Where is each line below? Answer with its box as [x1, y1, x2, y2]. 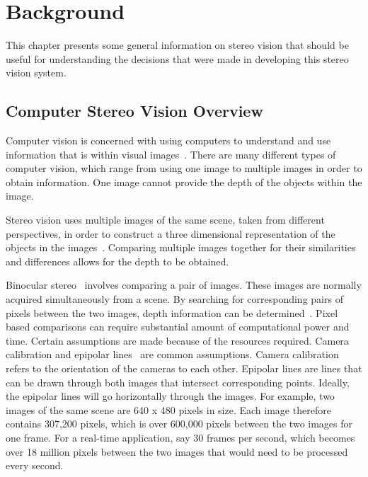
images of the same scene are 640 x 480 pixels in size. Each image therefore [6, 402, 331, 417]
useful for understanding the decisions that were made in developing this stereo [6, 51, 349, 66]
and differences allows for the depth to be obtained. [6, 253, 229, 268]
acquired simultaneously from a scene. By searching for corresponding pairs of [6, 292, 343, 306]
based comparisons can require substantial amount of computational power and [6, 319, 350, 334]
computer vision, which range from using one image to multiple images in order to [6, 161, 362, 176]
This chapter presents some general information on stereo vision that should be [6, 38, 349, 52]
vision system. [6, 65, 67, 80]
